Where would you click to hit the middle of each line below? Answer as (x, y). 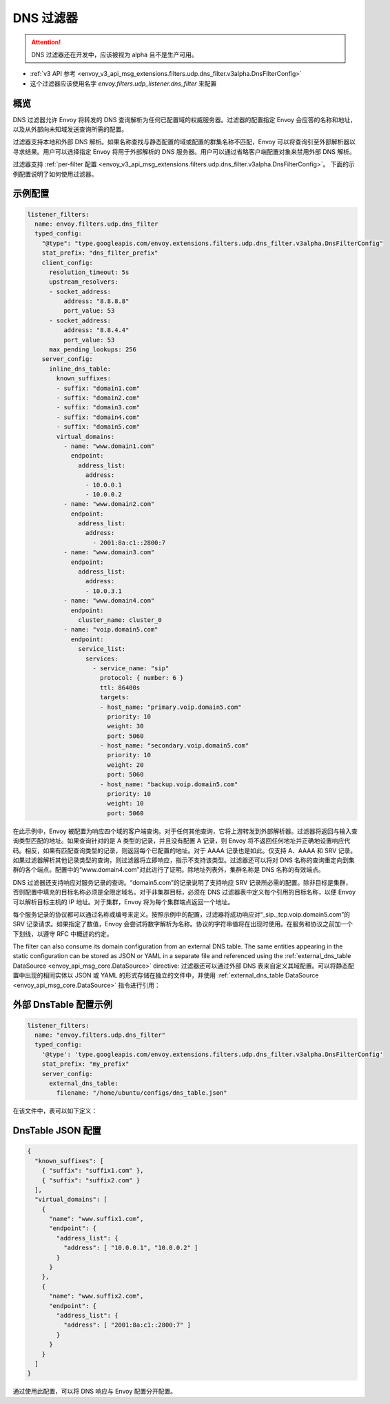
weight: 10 (125, 803)
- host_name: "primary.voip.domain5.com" (171, 707)
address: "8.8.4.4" (96, 330)
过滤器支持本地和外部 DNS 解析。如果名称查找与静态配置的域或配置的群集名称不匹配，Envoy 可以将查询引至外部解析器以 (184, 142)
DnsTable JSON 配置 (57, 1131)
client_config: (67, 263)
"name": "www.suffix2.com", (96, 1296)
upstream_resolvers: (84, 282)
